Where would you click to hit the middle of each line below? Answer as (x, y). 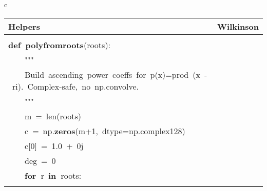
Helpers (24, 26)
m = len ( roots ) (53, 116)
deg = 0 (40, 160)
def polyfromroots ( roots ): (60, 45)
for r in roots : (53, 175)
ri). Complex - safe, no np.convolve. (75, 86)
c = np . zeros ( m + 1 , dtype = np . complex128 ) (105, 131)
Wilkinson (238, 26)
